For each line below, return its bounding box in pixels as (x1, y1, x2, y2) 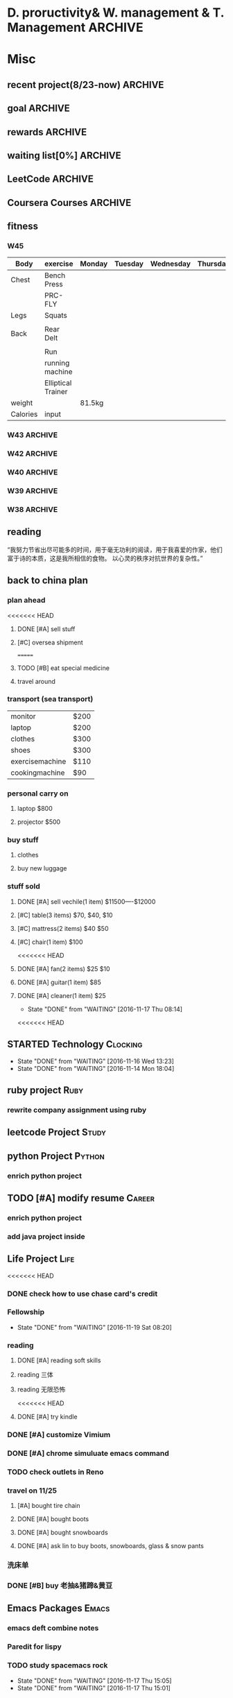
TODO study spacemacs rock (7, 1661, 108, 1670)
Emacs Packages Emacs (7, 1602, 110, 1614)
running (44, 359, 70, 368)
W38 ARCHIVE (7, 505, 58, 515)
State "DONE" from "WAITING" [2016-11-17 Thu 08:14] (27, 1004, 182, 1013)
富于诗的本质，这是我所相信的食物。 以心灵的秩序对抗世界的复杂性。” (7, 554, 203, 563)
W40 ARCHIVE (7, 468, 58, 477)
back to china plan (7, 574, 89, 587)
